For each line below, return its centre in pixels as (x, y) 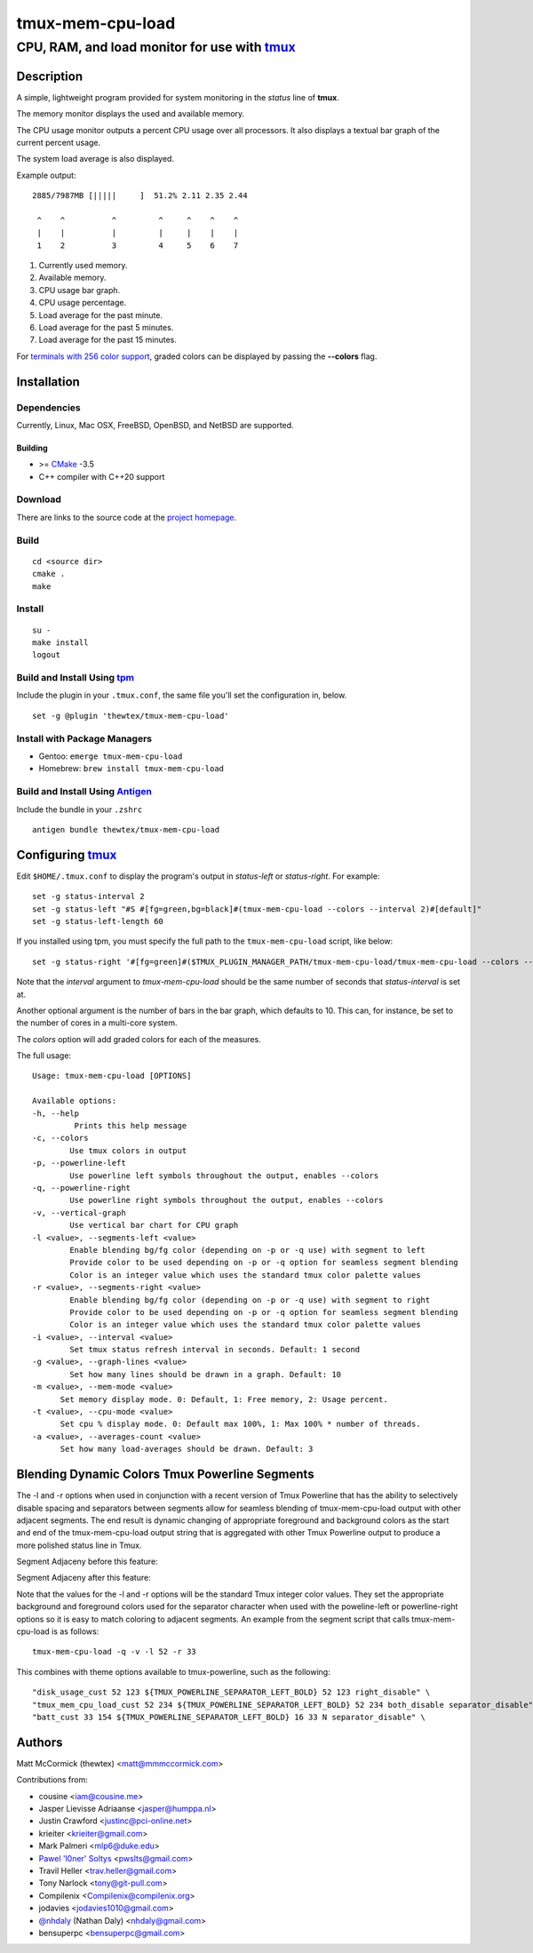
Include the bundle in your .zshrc (80, 809)
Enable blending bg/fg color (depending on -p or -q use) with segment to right (250, 1300)
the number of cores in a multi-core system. (97, 1023)
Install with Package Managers (84, 738)
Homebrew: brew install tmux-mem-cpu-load (131, 769)
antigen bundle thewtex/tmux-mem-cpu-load (126, 829)
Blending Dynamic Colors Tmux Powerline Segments (165, 1475)
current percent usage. (59, 142)
